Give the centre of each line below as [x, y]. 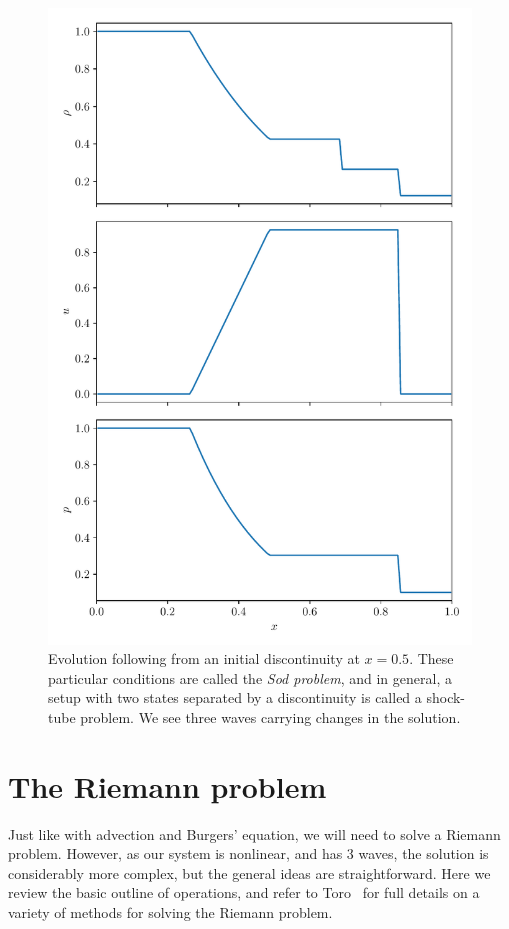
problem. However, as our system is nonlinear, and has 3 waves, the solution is [248, 853]
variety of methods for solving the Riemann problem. [170, 912]
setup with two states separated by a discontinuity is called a [235, 697]
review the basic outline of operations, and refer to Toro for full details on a [244, 892]
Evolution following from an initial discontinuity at [204, 658]
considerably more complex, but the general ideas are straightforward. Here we [249, 872]
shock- [446, 697]
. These [431, 658]
